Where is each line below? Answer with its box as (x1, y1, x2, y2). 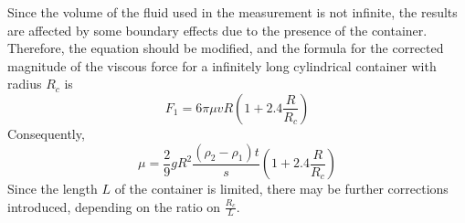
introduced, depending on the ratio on (7, 196, 221, 216)
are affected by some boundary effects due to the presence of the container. (7, 20, 428, 39)
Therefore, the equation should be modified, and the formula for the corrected (7, 38, 444, 58)
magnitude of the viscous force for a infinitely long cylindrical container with (7, 56, 437, 75)
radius (7, 74, 42, 93)
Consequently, (7, 123, 85, 143)
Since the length (7, 179, 98, 197)
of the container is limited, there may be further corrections (114, 179, 449, 197)
